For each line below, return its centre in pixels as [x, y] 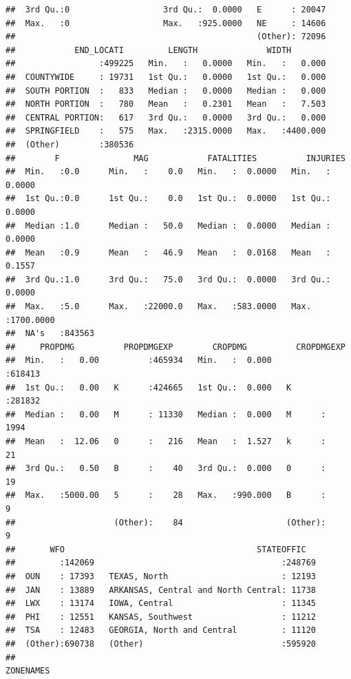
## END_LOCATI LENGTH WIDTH [149, 50]
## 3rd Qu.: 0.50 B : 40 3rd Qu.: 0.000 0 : [166, 469]
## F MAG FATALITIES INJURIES [175, 158]
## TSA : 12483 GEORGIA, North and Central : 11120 [161, 630]
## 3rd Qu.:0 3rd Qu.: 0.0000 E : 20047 [166, 10]
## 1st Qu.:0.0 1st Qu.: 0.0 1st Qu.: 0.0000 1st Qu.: [168, 199]
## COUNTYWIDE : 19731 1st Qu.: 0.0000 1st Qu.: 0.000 [166, 77]
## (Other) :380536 [70, 144]
